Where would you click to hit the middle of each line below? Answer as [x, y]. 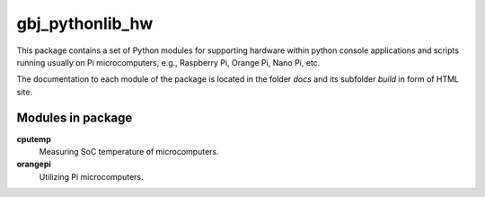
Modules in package [75, 117]
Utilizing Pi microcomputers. [91, 176]
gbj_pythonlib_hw [85, 23]
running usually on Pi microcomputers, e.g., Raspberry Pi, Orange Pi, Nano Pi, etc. [168, 62]
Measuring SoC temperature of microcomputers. [129, 152]
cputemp [34, 139]
